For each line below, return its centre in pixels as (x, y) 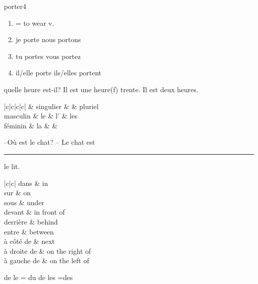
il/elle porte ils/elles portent (59, 73)
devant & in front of (34, 212)
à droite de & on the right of (48, 251)
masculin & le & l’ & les (41, 116)
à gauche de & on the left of (47, 260)
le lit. (12, 166)
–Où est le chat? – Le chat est (50, 142)
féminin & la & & (31, 125)
